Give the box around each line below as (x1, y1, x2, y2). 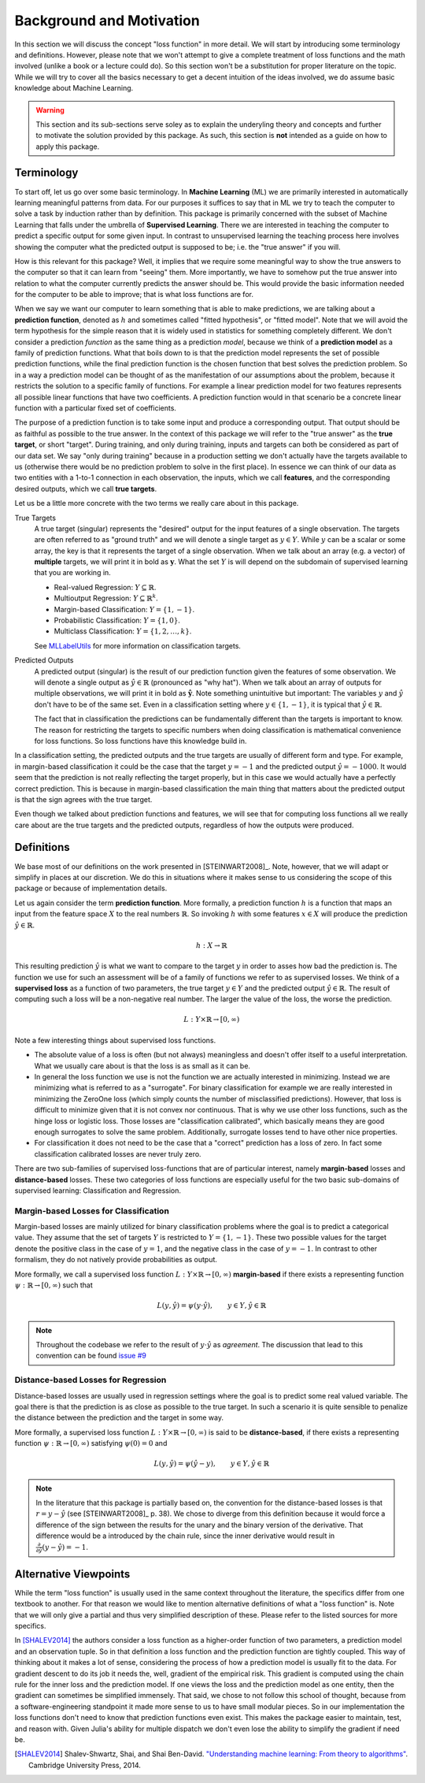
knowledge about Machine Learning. (14, 84, 134, 93)
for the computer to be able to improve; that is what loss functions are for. (14, 290, 253, 299)
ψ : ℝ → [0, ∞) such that (14, 1280, 94, 1290)
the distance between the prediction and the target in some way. (14, 1413, 224, 1422)
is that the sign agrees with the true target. (14, 794, 153, 804)
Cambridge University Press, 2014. (28, 1760, 142, 1770)
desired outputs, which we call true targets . (14, 484, 157, 493)
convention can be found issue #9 (35, 1351, 147, 1361)
